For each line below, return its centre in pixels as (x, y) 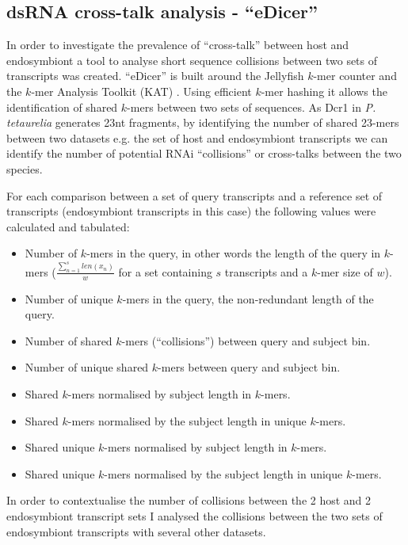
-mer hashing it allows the (324, 91)
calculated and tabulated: (68, 226)
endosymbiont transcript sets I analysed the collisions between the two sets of (194, 515)
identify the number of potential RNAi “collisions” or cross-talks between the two (204, 153)
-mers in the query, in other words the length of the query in (234, 253)
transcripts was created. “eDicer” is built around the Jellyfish (155, 76)
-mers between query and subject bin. (249, 367)
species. (25, 168)
